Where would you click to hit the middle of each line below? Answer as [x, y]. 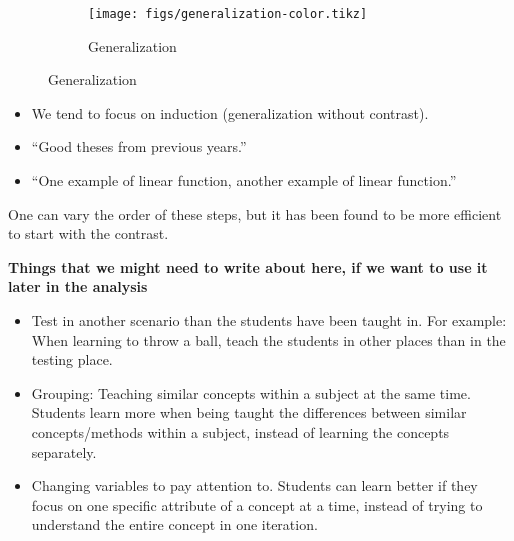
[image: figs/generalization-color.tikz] [228, 14]
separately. [64, 451]
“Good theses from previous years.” [139, 146]
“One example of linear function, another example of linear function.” [244, 180]
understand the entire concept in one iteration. [174, 524]
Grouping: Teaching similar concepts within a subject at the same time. [251, 392]
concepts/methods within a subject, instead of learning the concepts [240, 431]
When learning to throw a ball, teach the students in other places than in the [268, 339]
